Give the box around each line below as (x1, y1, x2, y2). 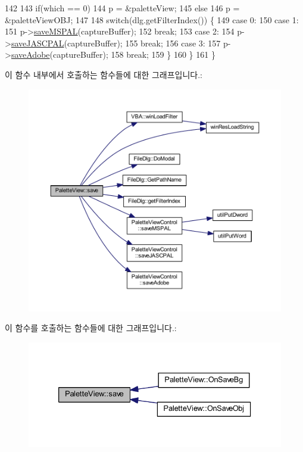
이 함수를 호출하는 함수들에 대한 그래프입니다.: (5, 322, 177, 334)
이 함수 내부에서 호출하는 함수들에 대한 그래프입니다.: (5, 68, 202, 80)
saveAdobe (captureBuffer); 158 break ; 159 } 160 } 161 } (11, 48, 215, 61)
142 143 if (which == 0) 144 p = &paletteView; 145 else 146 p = (5, 2, 240, 14)
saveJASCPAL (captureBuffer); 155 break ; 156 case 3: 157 (11, 36, 221, 49)
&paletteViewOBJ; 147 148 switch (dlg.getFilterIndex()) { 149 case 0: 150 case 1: (5, 13, 299, 26)
